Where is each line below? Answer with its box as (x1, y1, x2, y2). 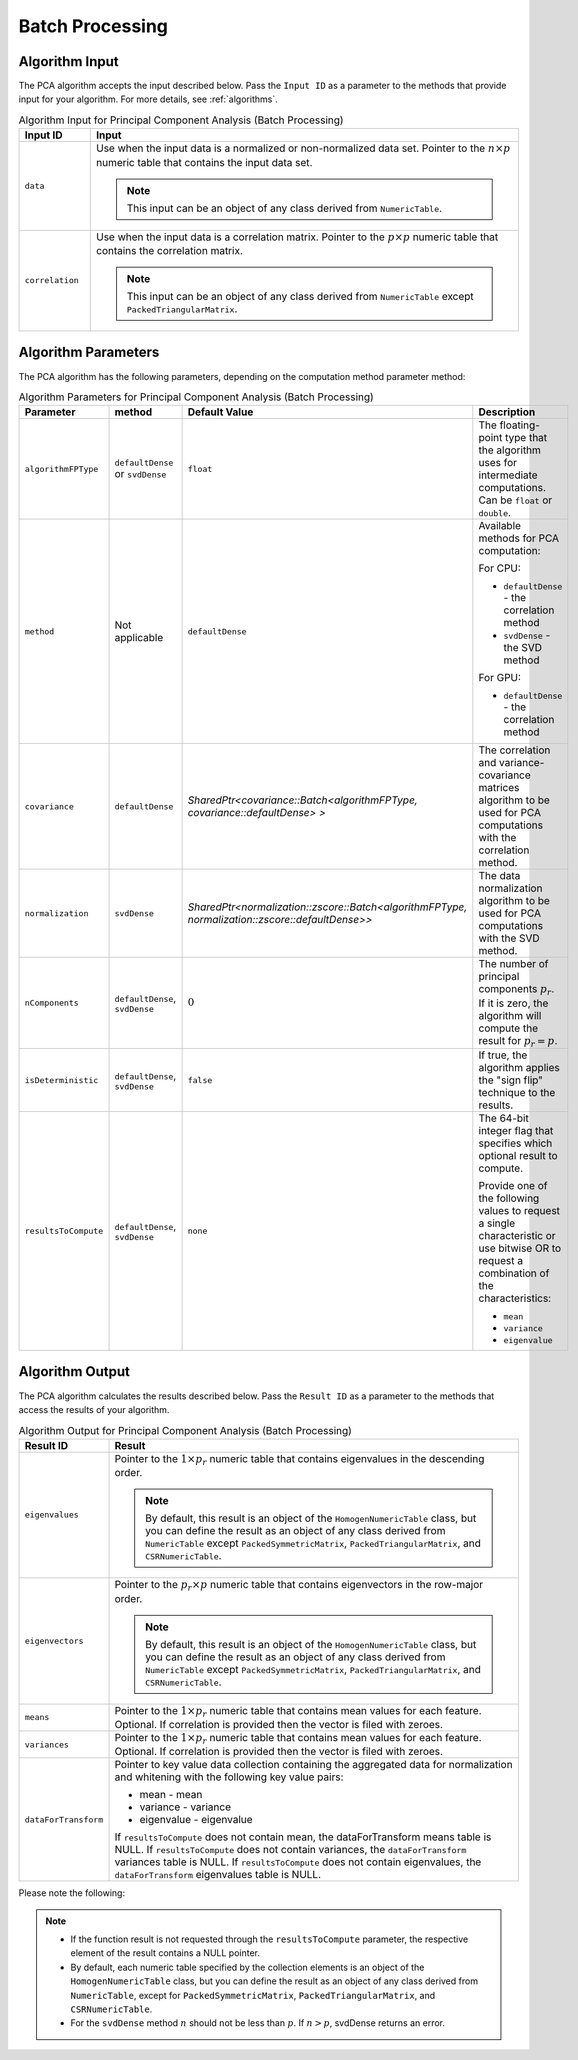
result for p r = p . (478, 1033, 558, 1049)
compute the (478, 1021, 539, 1035)
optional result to (478, 1149, 559, 1163)
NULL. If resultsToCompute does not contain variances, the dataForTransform (114, 1843, 467, 1857)
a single (478, 1216, 516, 1230)
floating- (499, 418, 540, 432)
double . (478, 506, 512, 520)
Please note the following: (18, 1887, 125, 1899)
